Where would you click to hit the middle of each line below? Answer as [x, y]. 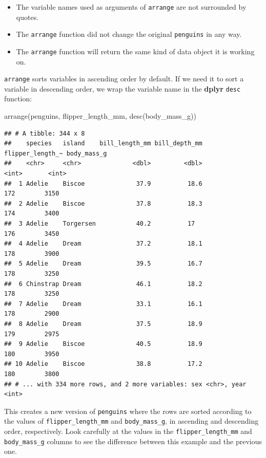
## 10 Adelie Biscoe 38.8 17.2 [103, 364]
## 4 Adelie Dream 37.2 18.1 [103, 244]
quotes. [27, 17]
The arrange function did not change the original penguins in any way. [129, 34]
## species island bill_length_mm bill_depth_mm [103, 144]
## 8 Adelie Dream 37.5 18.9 [103, 324]
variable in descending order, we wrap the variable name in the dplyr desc [122, 88]
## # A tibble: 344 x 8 [45, 133]
